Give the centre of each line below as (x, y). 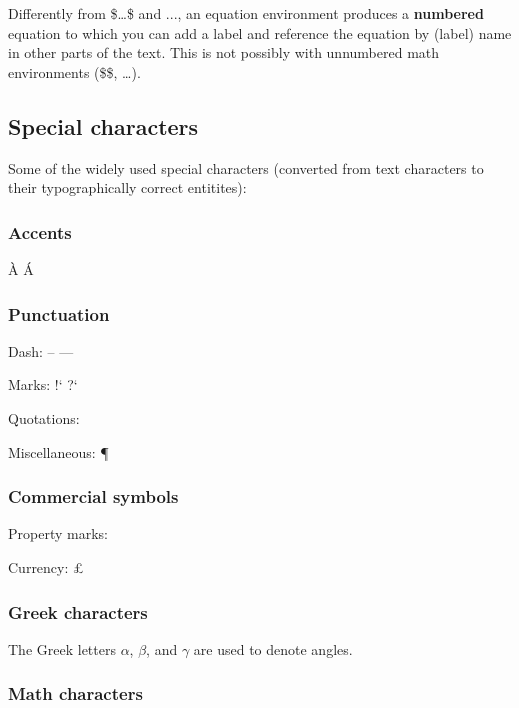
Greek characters (78, 611)
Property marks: (58, 533)
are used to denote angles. (273, 648)
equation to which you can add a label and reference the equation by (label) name (260, 32)
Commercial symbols (93, 496)
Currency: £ (46, 566)
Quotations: (44, 417)
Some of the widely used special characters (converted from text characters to (246, 167)
